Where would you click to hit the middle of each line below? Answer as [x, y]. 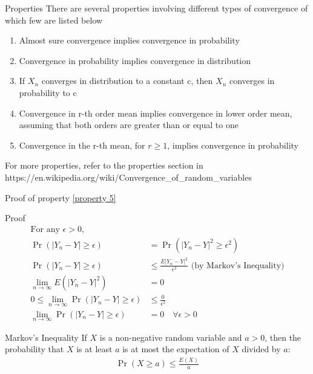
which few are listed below [54, 20]
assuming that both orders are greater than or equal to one [129, 125]
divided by [261, 349]
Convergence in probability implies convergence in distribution [135, 60]
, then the [283, 337]
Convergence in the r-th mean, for [82, 145]
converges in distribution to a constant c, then [127, 81]
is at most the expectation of [176, 349]
